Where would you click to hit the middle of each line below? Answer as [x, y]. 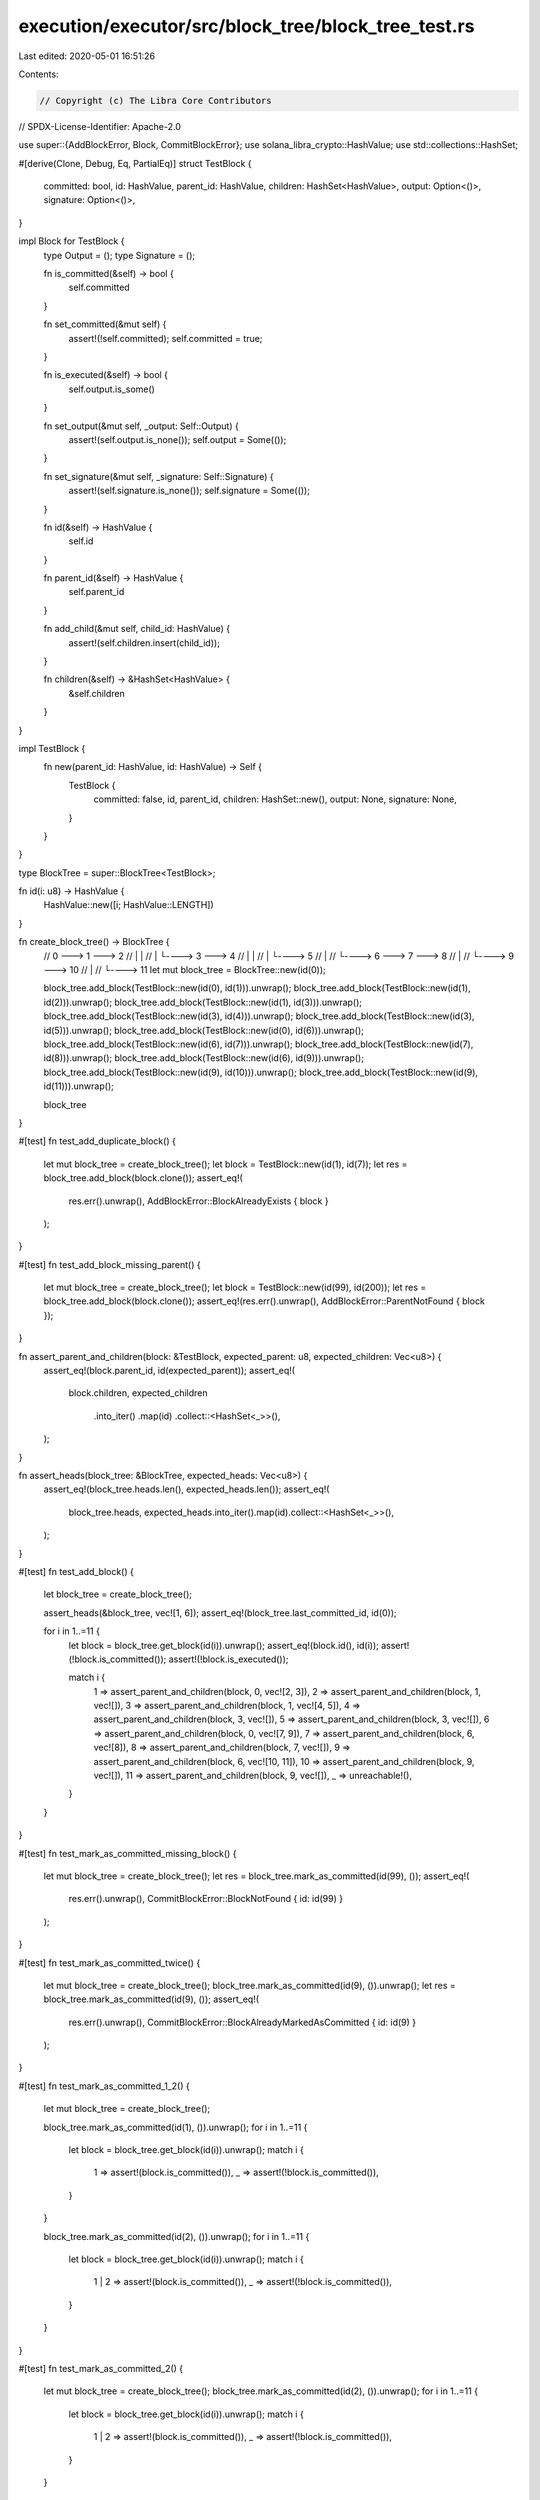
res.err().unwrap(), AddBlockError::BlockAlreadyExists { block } [198, 1201]
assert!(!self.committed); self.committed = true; [165, 338]
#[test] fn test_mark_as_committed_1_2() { [104, 2086]
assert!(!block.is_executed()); [228, 1659]
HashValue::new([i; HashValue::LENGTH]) [128, 905]
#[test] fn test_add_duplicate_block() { [97, 1141]
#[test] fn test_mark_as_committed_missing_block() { [127, 1853]
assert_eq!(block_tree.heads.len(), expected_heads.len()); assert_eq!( [186, 1489]
